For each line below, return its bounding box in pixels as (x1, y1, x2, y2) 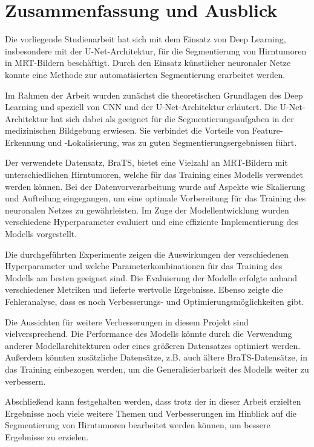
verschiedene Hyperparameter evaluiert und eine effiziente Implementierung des (5, 215, 298, 228)
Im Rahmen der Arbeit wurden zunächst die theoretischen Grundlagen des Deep (5, 88, 303, 101)
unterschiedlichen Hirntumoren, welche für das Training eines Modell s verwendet (5, 168, 303, 181)
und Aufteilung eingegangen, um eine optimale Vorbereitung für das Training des (5, 192, 306, 204)
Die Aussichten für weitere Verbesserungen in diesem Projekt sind (5, 315, 249, 328)
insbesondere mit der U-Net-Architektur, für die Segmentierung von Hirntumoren (5, 44, 307, 57)
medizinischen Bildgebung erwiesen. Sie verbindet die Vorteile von (5, 124, 250, 137)
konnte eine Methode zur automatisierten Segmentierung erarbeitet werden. (5, 68, 286, 80)
